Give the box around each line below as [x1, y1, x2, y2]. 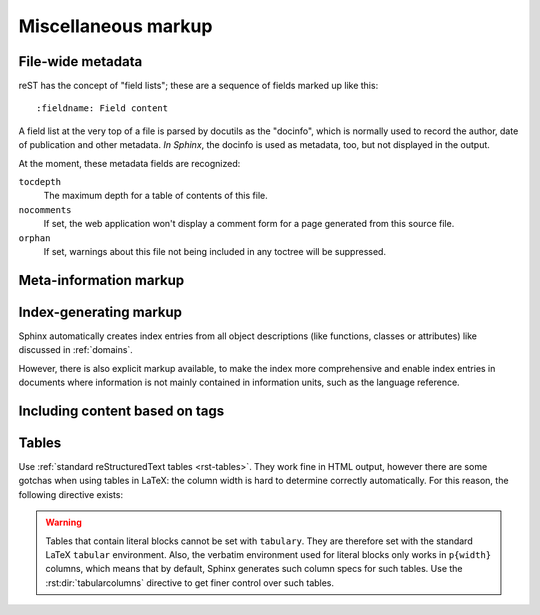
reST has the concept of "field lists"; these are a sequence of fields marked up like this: [18, 80, 379, 92]
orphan [18, 232, 51, 244]
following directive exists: [18, 488, 124, 500]
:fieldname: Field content [36, 103, 169, 114]
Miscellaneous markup [18, 15, 213, 37]
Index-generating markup [18, 303, 183, 320]
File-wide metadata [18, 53, 143, 70]
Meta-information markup [18, 271, 185, 289]
